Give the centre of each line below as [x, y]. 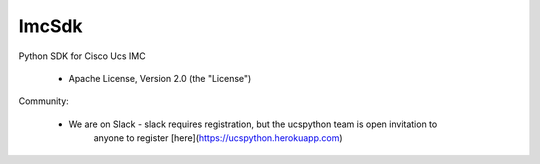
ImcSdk [51, 26]
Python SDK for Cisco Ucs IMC [82, 56]
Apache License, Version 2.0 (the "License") [160, 78]
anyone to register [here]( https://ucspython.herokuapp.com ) [218, 138]
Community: [43, 101]
